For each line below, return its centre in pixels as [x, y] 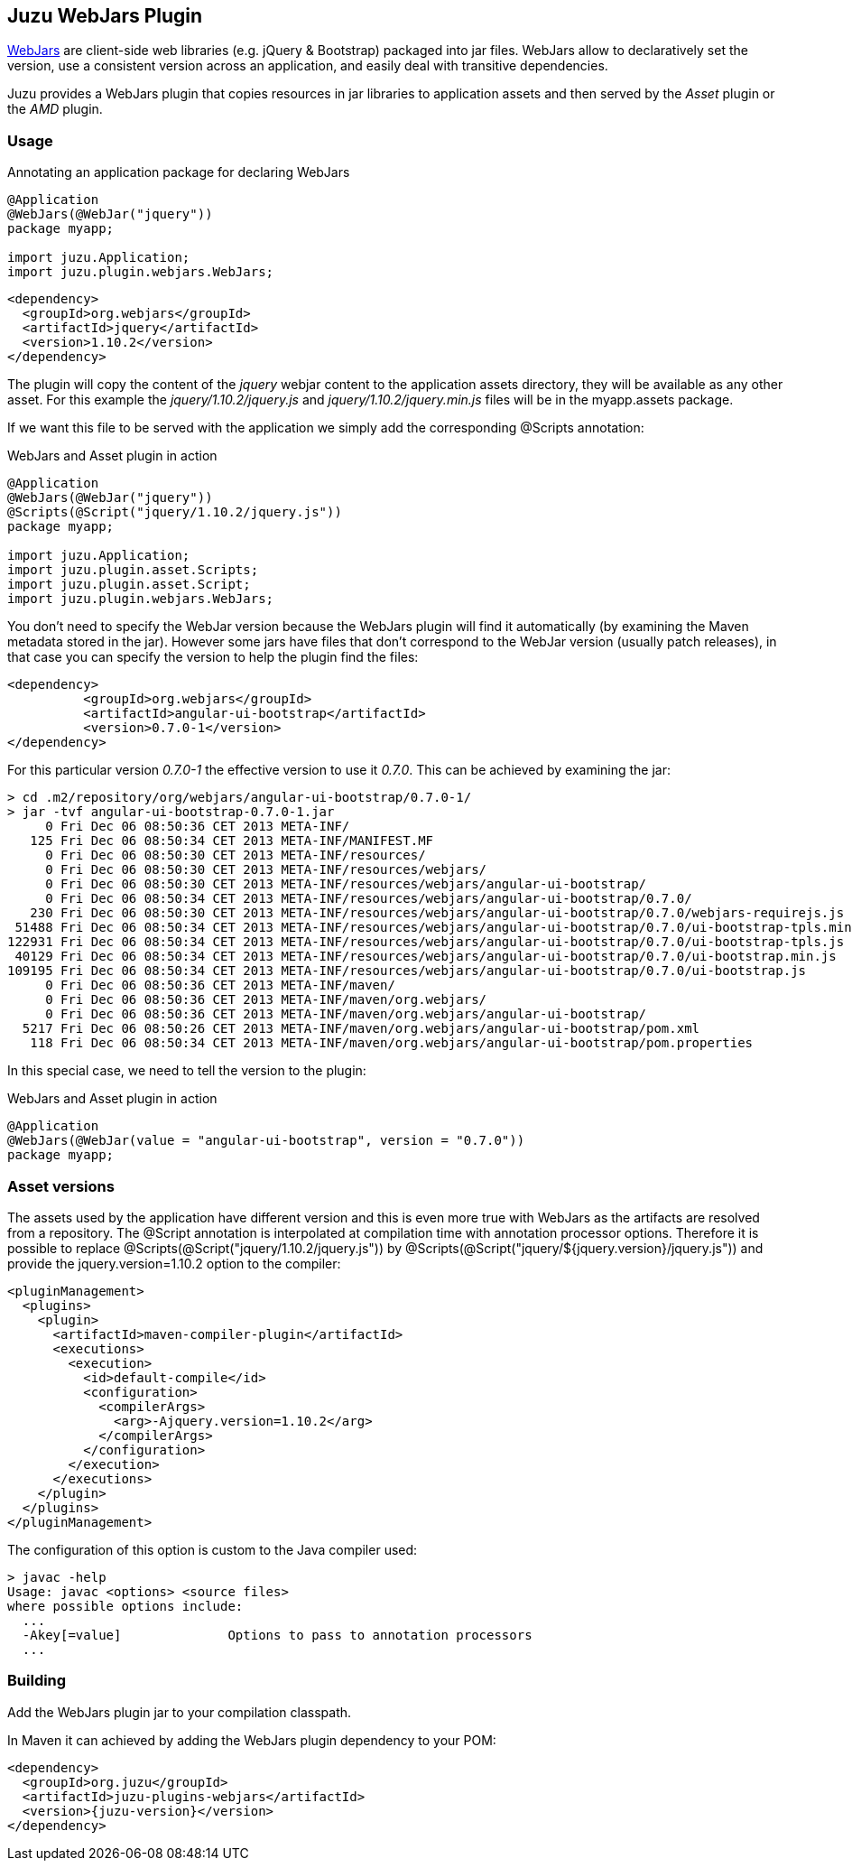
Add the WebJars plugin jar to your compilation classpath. [180, 1712]
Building [37, 1681]
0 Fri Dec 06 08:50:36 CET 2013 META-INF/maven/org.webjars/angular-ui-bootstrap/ [346, 1014]
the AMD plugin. [55, 109]
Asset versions [61, 1186]
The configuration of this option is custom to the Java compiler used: [213, 1549]
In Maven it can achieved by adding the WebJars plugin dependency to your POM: [252, 1740]
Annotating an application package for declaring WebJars [179, 172]
